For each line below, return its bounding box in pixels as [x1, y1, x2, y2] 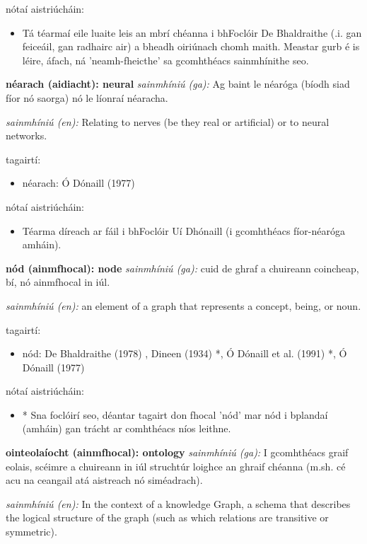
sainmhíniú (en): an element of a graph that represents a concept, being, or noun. [6, 298, 361, 313]
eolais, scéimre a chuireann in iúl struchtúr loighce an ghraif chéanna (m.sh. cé [6, 458, 346, 473]
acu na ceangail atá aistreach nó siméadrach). [6, 473, 203, 487]
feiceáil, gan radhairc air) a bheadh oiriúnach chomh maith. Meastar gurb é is [22, 39, 360, 54]
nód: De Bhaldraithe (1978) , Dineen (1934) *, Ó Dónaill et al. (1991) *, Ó [22, 346, 347, 361]
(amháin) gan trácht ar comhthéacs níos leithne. [22, 421, 231, 436]
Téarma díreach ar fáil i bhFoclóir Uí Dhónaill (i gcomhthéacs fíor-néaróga [22, 223, 345, 238]
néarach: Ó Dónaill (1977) [22, 175, 135, 190]
